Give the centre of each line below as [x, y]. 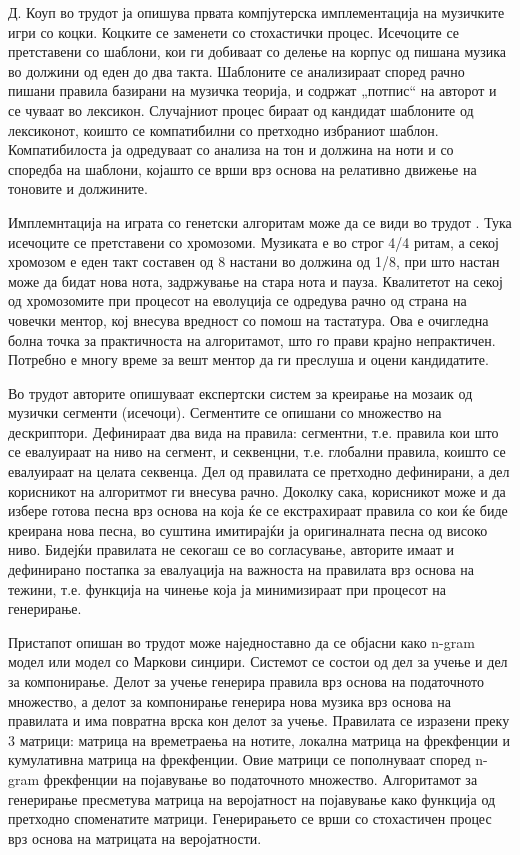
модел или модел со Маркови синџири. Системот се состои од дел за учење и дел [258, 661]
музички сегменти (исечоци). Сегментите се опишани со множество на [225, 412]
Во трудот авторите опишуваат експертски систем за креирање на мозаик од [240, 392]
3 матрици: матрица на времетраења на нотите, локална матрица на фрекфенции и [259, 739]
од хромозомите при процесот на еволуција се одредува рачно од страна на [237, 300]
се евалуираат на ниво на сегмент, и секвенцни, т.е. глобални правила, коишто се [257, 451]
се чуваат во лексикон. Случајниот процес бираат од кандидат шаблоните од [241, 109]
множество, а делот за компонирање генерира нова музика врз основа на [230, 700]
